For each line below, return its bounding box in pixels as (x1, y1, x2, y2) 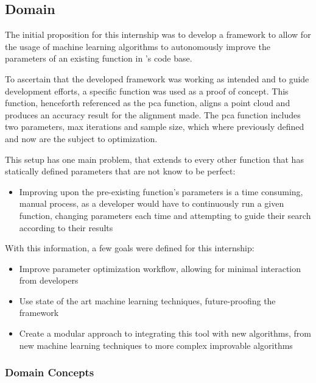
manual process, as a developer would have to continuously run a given (19, 197, 284, 210)
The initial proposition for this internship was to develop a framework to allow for (5, 28, 311, 41)
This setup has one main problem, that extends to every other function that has (5, 152, 304, 165)
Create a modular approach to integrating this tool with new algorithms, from (19, 327, 311, 340)
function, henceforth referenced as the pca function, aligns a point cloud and (5, 96, 290, 109)
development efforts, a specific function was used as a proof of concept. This (5, 84, 289, 97)
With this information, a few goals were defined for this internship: (5, 242, 255, 254)
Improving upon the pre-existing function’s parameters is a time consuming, (19, 185, 303, 198)
